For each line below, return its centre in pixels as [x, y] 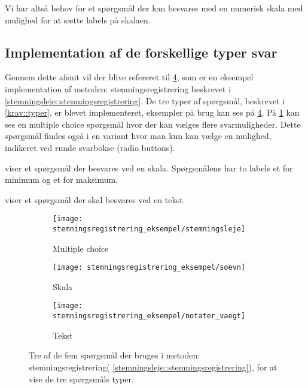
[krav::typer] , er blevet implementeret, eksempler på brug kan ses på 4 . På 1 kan [152, 112]
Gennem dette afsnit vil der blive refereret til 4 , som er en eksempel [129, 77]
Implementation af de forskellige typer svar [141, 52]
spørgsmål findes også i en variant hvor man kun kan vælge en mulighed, [138, 136]
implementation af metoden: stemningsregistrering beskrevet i [118, 88]
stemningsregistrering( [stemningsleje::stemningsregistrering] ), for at [153, 367]
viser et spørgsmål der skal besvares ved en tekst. [95, 199]
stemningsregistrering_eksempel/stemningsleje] [149, 229]
